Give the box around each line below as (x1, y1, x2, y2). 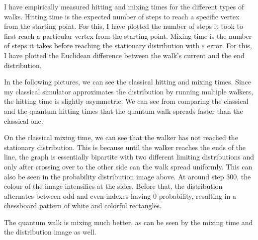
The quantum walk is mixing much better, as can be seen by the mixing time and (4, 217, 253, 227)
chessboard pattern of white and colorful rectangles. (4, 200, 162, 211)
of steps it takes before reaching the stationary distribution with (4, 40, 199, 51)
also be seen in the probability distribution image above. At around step (4, 171, 224, 181)
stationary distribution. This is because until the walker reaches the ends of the (4, 142, 246, 152)
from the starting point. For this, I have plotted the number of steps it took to (4, 21, 243, 31)
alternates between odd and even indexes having (4, 190, 151, 201)
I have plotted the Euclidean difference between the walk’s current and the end (4, 50, 245, 60)
